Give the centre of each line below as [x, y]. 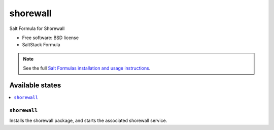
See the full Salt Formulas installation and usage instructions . [87, 68]
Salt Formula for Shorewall [37, 28]
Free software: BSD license [50, 38]
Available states [35, 85]
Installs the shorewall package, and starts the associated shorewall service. [88, 121]
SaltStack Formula [41, 45]
